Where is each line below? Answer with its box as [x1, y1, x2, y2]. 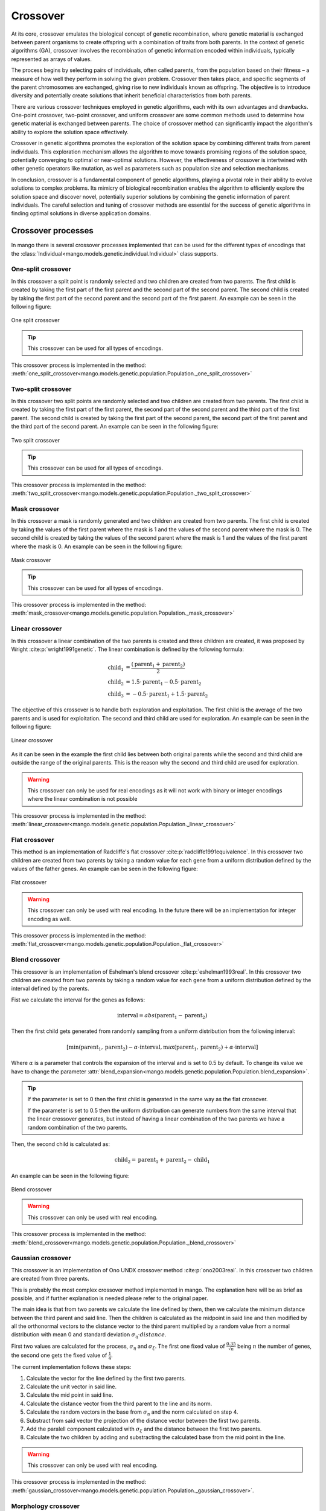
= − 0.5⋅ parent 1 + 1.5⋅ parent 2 [126, 690, 208, 699]
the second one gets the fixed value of [11, 1351, 107, 1359]
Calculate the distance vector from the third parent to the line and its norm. [26, 1400, 213, 1407]
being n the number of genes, [237, 1342, 312, 1350]
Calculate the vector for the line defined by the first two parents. [26, 1374, 187, 1382]
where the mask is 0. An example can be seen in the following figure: [11, 543, 183, 550]
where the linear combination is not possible [27, 795, 138, 803]
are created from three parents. [11, 1275, 90, 1283]
